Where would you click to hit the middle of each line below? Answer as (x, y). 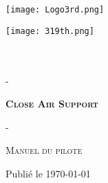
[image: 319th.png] (50, 31)
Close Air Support (52, 104)
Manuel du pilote (44, 150)
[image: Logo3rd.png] (55, 10)
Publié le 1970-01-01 (48, 173)
